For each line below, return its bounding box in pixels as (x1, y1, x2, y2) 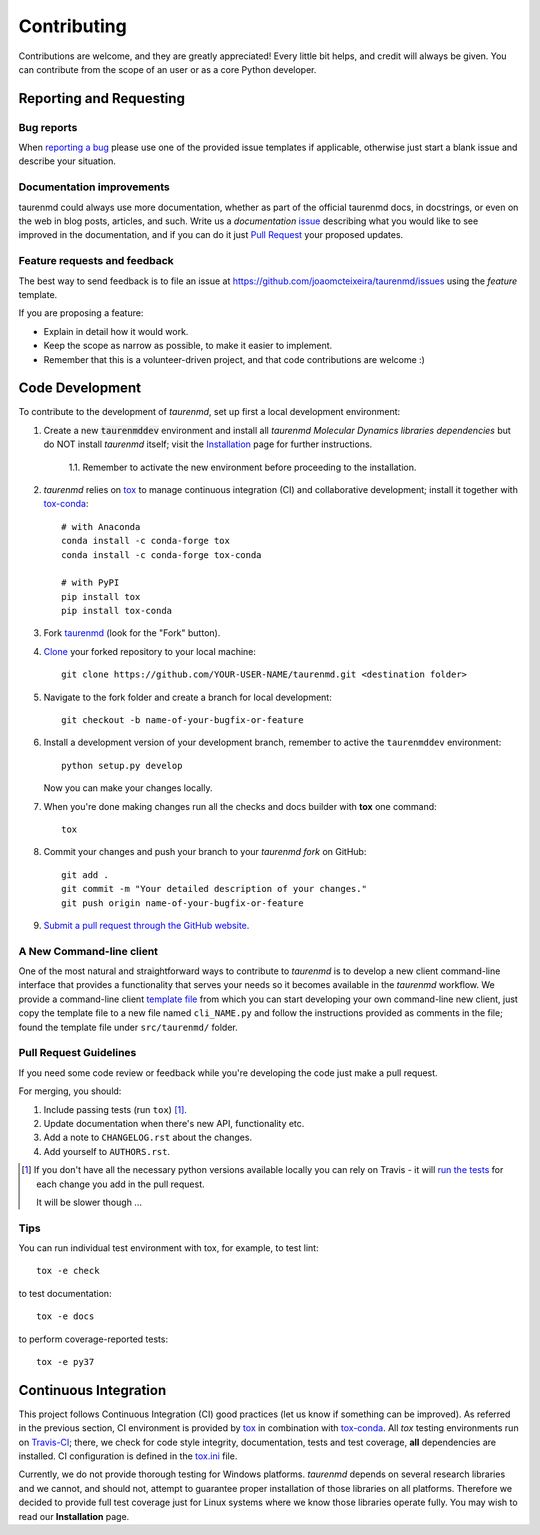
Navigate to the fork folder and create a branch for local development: (43, 691, 332, 703)
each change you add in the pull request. (36, 1178, 205, 1190)
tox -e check (36, 1265, 100, 1277)
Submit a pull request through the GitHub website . (43, 919, 250, 931)
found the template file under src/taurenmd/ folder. (18, 1021, 239, 1033)
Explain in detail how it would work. (43, 325, 189, 337)
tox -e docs (36, 1311, 95, 1322)
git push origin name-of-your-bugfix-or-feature (61, 897, 304, 909)
